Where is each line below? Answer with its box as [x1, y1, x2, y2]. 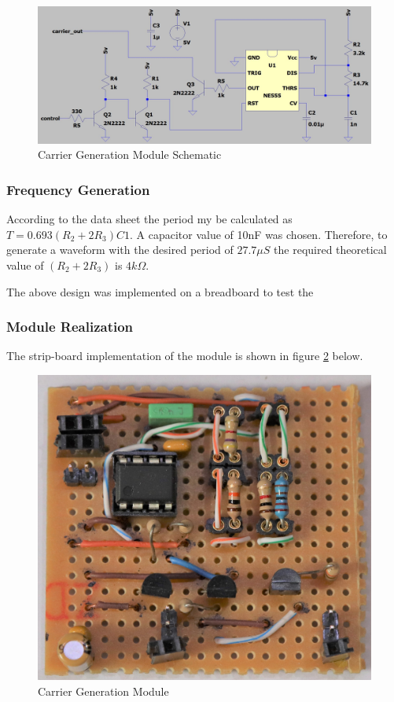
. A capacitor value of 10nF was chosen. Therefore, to [130, 226, 388, 242]
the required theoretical [274, 241, 387, 258]
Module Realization [6, 317, 134, 336]
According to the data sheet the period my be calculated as [6, 211, 293, 227]
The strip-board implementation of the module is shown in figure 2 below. [6, 347, 363, 364]
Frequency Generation [6, 179, 150, 199]
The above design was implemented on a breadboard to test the [6, 283, 314, 300]
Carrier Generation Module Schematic [38, 146, 222, 163]
